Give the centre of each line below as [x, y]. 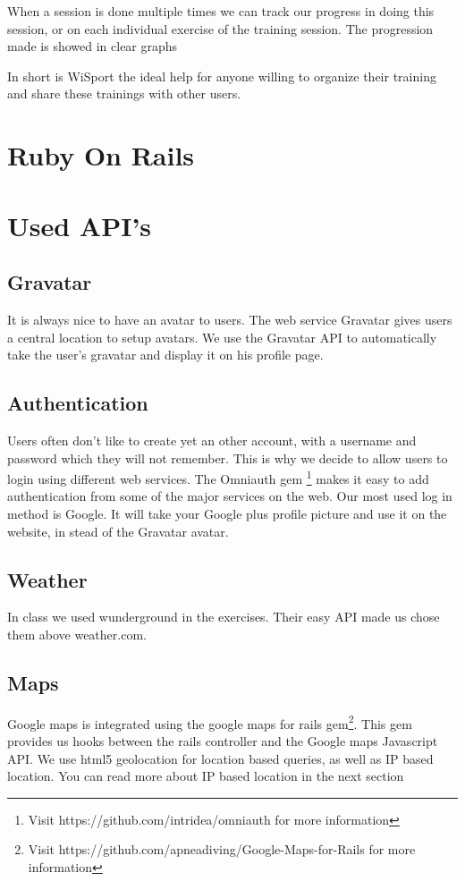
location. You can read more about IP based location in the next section [206, 776]
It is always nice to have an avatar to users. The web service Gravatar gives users [230, 319]
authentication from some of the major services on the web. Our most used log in [230, 496]
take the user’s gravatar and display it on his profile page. [165, 355]
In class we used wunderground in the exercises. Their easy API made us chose [224, 617]
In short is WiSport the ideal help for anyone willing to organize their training [222, 76]
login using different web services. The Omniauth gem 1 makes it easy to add [218, 477]
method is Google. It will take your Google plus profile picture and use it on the [227, 513]
